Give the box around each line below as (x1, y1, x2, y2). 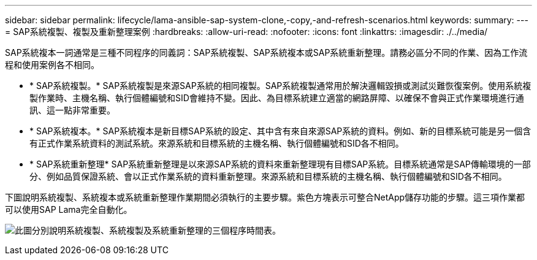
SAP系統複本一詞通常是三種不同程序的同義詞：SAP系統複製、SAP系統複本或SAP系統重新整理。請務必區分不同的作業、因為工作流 (5, 47, 528, 58)
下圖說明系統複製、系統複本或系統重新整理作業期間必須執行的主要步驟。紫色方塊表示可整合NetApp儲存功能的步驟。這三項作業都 (5, 192, 525, 202)
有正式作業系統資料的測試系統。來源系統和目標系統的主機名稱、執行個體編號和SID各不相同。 (29, 138, 404, 148)
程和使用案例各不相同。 (5, 59, 99, 70)
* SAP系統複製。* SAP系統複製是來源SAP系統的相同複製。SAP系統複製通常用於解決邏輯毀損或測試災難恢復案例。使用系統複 (29, 80, 531, 91)
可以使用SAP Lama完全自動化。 (5, 204, 132, 215)
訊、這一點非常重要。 (29, 105, 115, 115)
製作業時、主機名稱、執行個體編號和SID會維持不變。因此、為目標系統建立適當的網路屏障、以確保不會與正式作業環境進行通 (29, 93, 524, 103)
